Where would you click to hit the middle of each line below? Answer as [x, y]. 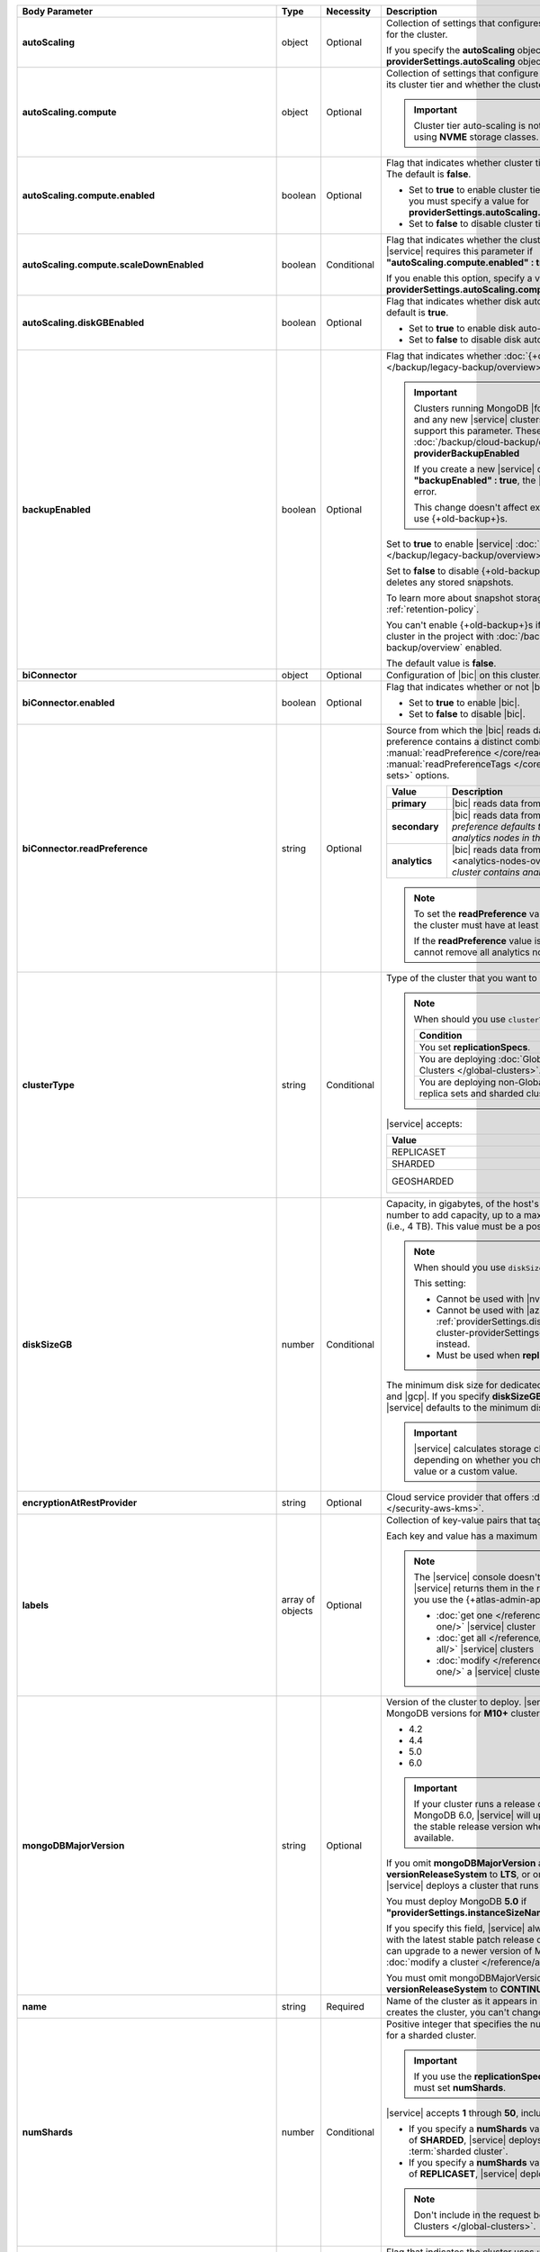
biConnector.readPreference [85, 849]
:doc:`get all [461, 1638]
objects [297, 1611]
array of [298, 1599]
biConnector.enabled [68, 703]
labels [36, 1605]
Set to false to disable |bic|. [467, 714]
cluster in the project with [440, 636]
